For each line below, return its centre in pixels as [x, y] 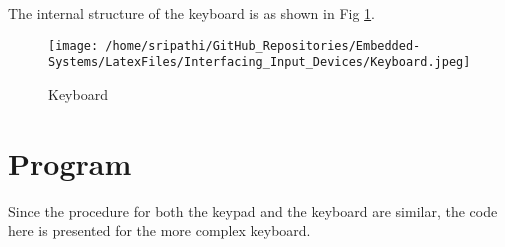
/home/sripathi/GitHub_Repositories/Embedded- [263, 45]
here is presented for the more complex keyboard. [159, 230]
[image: [73, 45]
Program [70, 162]
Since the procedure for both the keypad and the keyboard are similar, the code [253, 210]
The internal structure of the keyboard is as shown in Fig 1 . [192, 13]
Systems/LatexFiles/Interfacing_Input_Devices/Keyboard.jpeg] [259, 62]
